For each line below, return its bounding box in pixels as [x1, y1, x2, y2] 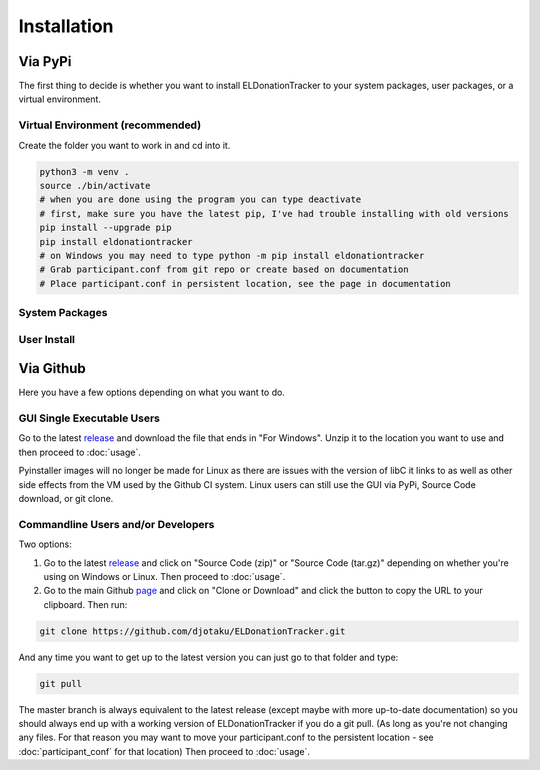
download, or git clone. [18, 493, 114, 505]
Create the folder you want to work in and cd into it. [18, 139, 231, 151]
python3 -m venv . [39, 166, 130, 177]
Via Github [18, 360, 87, 377]
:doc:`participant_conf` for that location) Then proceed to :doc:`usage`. [18, 745, 310, 757]
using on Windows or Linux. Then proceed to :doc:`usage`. [43, 570, 286, 582]
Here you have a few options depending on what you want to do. [18, 386, 285, 399]
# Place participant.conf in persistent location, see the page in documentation [39, 278, 452, 289]
